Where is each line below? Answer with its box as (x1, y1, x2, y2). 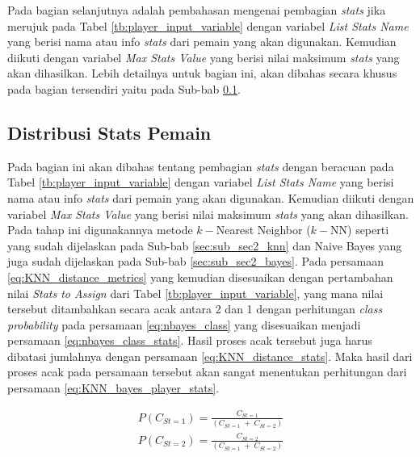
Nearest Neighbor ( (216, 221, 311, 238)
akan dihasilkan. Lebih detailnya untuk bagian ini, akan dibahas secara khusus (7, 65, 397, 82)
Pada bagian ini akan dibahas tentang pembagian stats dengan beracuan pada (7, 157, 394, 174)
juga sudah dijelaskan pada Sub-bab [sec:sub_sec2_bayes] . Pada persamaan (7, 253, 384, 270)
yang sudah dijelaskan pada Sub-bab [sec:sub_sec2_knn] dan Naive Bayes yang (7, 237, 402, 254)
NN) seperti (330, 221, 389, 238)
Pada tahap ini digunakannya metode (7, 221, 193, 238)
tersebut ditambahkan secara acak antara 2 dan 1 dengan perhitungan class (7, 300, 383, 317)
